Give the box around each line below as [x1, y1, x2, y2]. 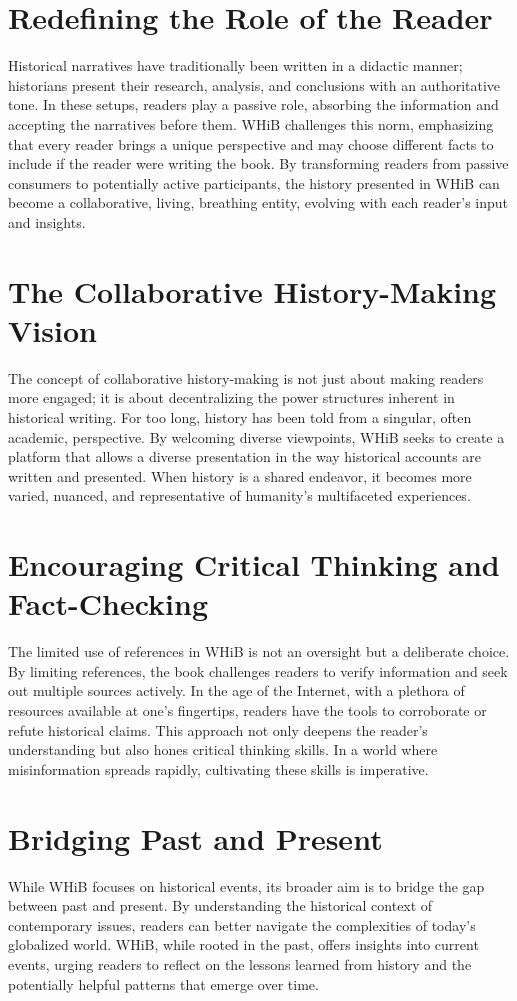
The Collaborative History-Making [8, 270, 497, 311]
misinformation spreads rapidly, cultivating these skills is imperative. [8, 758, 429, 779]
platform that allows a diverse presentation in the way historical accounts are [8, 446, 482, 467]
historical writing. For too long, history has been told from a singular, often [8, 406, 472, 427]
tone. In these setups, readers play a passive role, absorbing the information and [8, 94, 499, 115]
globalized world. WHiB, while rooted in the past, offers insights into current [8, 934, 479, 955]
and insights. [8, 211, 86, 232]
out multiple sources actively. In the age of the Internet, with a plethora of [8, 680, 465, 701]
